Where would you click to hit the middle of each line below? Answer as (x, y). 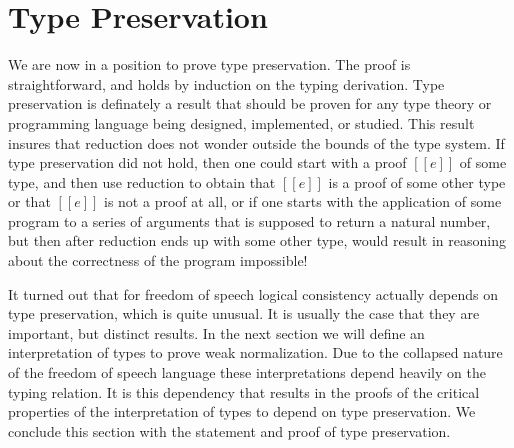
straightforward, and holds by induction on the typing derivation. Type (226, 83)
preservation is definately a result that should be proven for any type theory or (250, 103)
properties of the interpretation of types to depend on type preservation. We (242, 411)
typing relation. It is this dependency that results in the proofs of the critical (244, 391)
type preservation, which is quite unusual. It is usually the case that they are (244, 313)
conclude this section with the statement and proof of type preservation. (229, 430)
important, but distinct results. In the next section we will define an (216, 332)
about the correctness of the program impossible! (158, 260)
